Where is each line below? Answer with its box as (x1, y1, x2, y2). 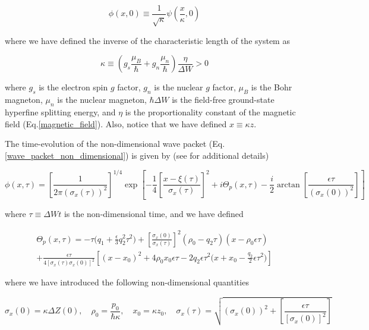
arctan (276, 180, 300, 189)
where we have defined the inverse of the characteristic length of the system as (5, 34, 290, 46)
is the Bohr (251, 81, 292, 93)
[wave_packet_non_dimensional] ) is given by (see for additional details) (5, 149, 269, 161)
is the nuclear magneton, (57, 93, 147, 106)
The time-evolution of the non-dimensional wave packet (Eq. (5, 137, 225, 150)
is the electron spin (39, 81, 108, 93)
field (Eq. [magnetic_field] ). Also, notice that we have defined (5, 117, 227, 130)
